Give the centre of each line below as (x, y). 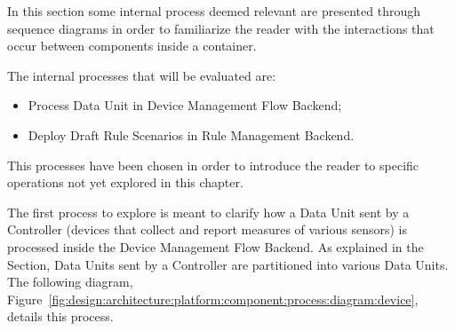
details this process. (60, 316)
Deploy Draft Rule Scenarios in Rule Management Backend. (191, 134)
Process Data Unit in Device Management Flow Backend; (185, 105)
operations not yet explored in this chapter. (125, 182)
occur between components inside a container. (132, 46)
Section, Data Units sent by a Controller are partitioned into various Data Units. (228, 264)
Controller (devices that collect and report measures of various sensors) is (208, 229)
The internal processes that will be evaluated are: (142, 75)
